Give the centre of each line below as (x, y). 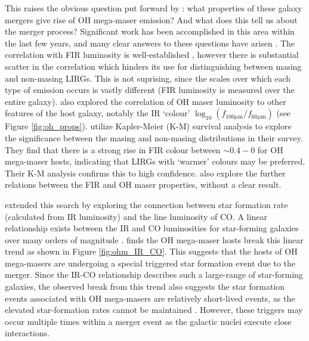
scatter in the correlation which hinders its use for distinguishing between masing (153, 66)
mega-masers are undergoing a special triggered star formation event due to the (150, 263)
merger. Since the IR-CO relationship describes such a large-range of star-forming (154, 275)
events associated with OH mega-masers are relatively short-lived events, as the (150, 298)
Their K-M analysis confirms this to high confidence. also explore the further (145, 173)
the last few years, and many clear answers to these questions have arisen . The (150, 43)
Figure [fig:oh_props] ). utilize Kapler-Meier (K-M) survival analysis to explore (148, 126)
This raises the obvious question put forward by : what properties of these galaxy (154, 8)
